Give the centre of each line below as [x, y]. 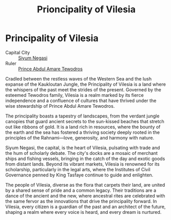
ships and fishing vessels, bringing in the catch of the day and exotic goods [85, 158]
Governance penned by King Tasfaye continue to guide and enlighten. [79, 175]
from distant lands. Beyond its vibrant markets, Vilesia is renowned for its [83, 164]
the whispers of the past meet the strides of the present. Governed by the [83, 89]
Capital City [18, 52]
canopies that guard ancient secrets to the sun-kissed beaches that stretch [85, 121]
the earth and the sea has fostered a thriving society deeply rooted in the [83, 132]
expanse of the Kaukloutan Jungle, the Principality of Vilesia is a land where [85, 84]
